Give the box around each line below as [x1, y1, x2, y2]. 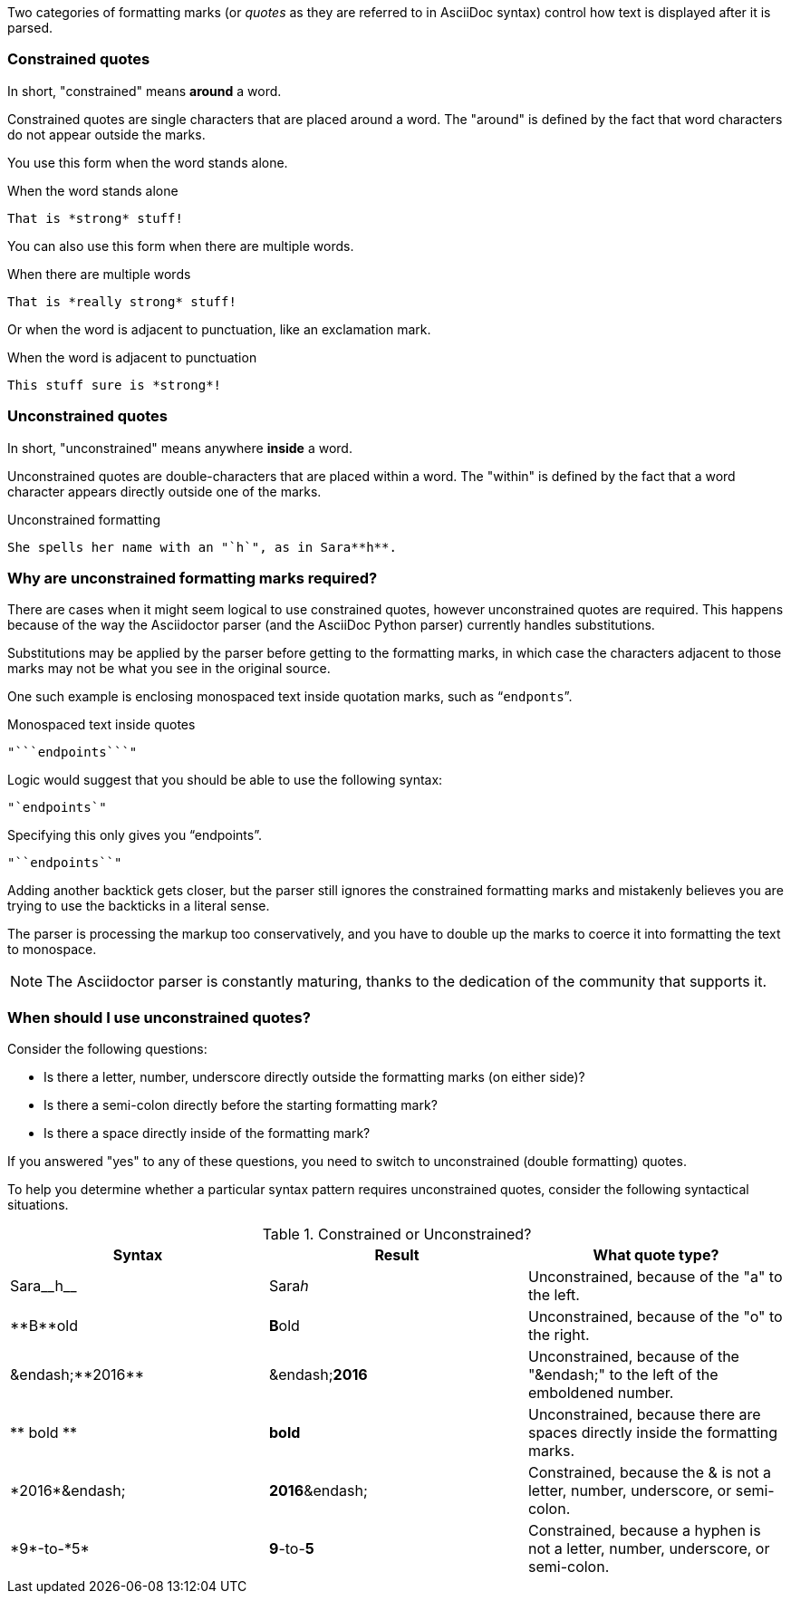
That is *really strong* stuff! [7, 294, 236, 309]
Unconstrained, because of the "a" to [527, 1268, 783, 1286]
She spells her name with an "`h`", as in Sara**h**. [7, 539, 397, 555]
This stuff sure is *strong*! [7, 377, 222, 392]
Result [374, 1246, 420, 1264]
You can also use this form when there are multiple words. [7, 237, 354, 254]
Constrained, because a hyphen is [527, 1521, 761, 1539]
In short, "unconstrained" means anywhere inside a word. [7, 439, 352, 456]
